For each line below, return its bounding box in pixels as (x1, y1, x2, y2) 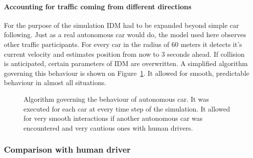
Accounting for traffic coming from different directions (4, 1, 191, 11)
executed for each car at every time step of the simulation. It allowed (23, 103, 230, 113)
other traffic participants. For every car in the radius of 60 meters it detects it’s (4, 39, 242, 49)
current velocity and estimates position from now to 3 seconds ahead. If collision (4, 48, 245, 59)
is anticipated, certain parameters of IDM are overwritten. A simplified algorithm (4, 58, 248, 68)
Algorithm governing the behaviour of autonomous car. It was (23, 93, 209, 104)
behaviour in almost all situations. (4, 77, 107, 88)
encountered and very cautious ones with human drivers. (23, 122, 193, 133)
